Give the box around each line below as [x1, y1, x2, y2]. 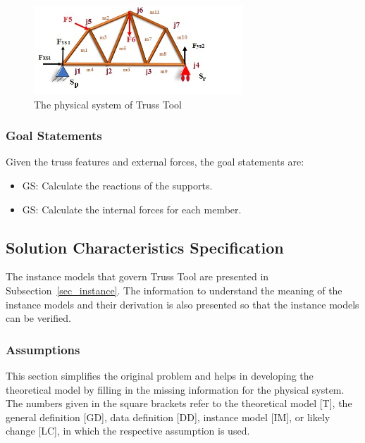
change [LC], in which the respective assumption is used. [6, 423, 250, 438]
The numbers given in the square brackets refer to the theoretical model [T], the [6, 396, 352, 411]
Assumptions [6, 340, 80, 358]
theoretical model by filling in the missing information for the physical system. [6, 382, 345, 397]
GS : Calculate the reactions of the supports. [22, 177, 213, 192]
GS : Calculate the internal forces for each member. [22, 201, 242, 216]
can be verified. [6, 311, 71, 325]
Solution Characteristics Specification [6, 236, 284, 258]
